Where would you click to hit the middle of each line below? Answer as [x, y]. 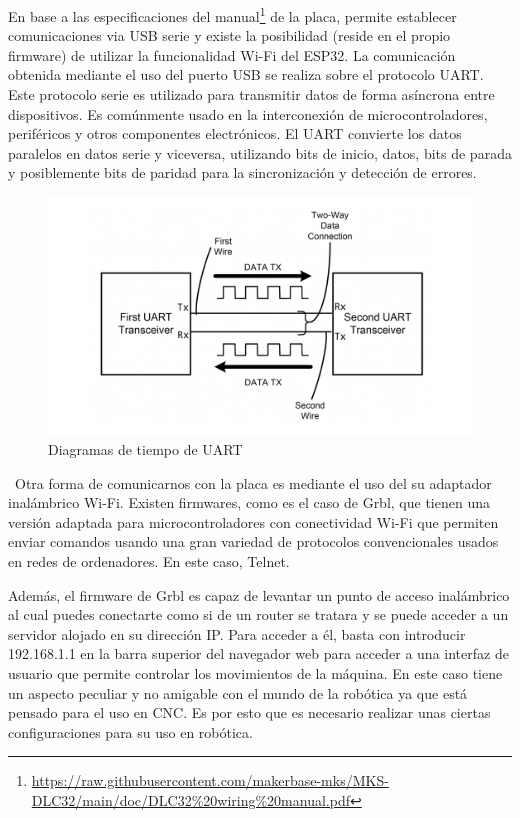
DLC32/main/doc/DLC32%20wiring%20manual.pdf [190, 800]
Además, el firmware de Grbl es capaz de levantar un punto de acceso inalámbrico [259, 594]
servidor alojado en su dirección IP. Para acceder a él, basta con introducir [237, 633]
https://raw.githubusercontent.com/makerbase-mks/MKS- [210, 780]
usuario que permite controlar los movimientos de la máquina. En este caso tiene [255, 673]
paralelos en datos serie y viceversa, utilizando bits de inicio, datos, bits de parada [260, 152]
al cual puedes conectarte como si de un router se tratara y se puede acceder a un [258, 614]
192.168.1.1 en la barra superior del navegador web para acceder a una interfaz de [258, 653]
